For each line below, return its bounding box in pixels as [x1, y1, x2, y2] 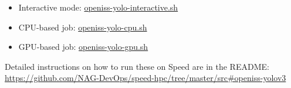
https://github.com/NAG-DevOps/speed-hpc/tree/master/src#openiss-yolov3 [5, 72, 286, 84]
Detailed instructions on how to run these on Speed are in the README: [5, 60, 269, 72]
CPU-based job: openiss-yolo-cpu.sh [18, 21, 147, 33]
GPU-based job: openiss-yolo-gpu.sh [18, 40, 148, 53]
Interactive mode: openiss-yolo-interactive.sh [18, 1, 178, 13]
